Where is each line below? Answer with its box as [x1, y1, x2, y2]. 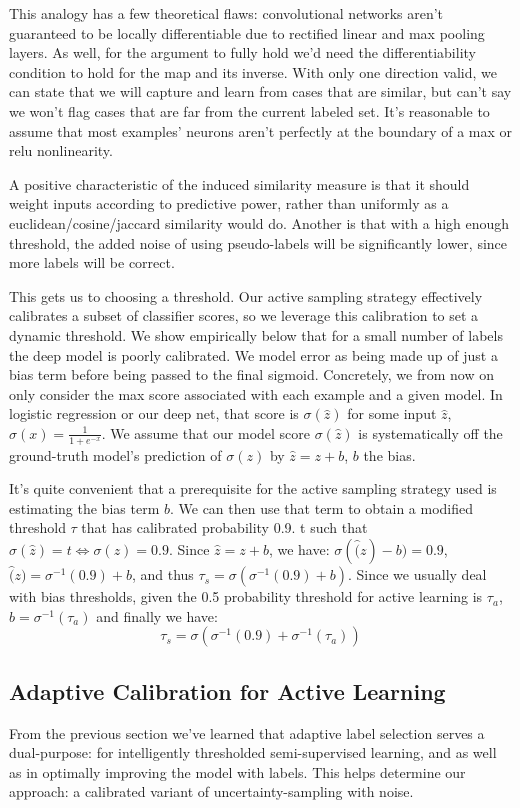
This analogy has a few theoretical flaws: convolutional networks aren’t [9, 3, 444, 23]
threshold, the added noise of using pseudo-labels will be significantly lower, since [9, 232, 508, 253]
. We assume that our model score [101, 422, 311, 443]
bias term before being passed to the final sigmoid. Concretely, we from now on [9, 364, 495, 385]
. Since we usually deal [347, 564, 487, 585]
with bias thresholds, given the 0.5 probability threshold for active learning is [9, 586, 483, 607]
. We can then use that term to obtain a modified [169, 497, 474, 518]
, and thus [131, 564, 194, 585]
